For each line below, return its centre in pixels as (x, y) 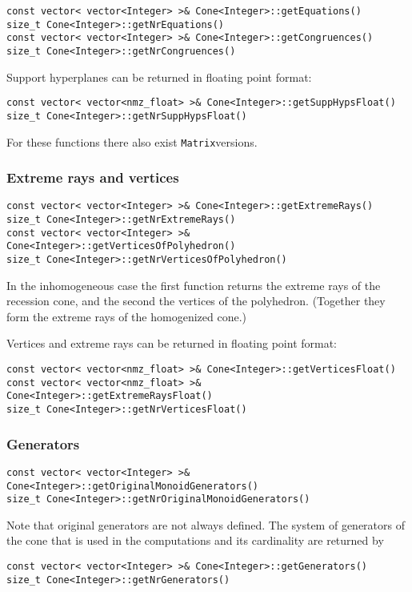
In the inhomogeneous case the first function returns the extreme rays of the (194, 285)
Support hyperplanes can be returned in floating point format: (159, 77)
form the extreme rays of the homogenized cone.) (126, 316)
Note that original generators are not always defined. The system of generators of (206, 524)
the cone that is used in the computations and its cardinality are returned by (195, 540)
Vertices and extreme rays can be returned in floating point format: (172, 343)
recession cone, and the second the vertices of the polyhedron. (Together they (196, 301)
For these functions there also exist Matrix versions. (132, 141)
